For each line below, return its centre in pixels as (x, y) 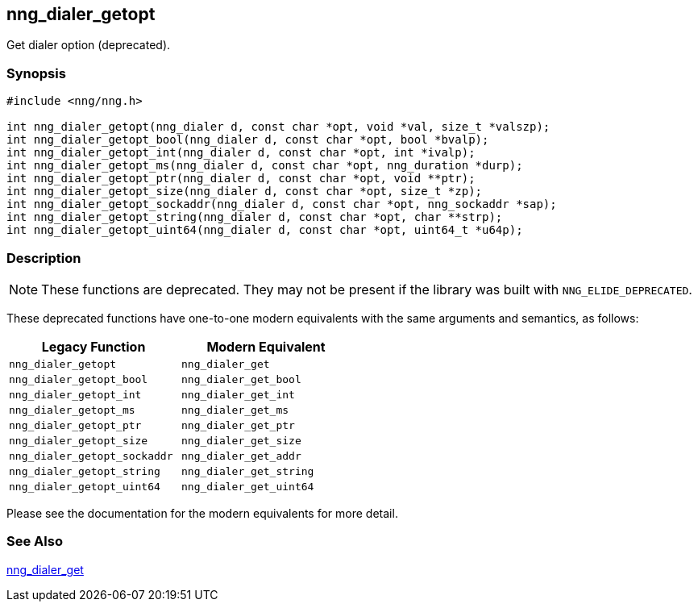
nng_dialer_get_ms (235, 410)
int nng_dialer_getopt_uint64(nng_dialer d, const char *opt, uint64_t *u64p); (265, 230)
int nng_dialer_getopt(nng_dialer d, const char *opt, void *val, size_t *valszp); (278, 127)
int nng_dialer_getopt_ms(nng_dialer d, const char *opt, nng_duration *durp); (265, 166)
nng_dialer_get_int (238, 394)
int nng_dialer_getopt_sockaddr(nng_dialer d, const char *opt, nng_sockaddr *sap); (282, 204)
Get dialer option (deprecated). (89, 45)
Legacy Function (93, 346)
